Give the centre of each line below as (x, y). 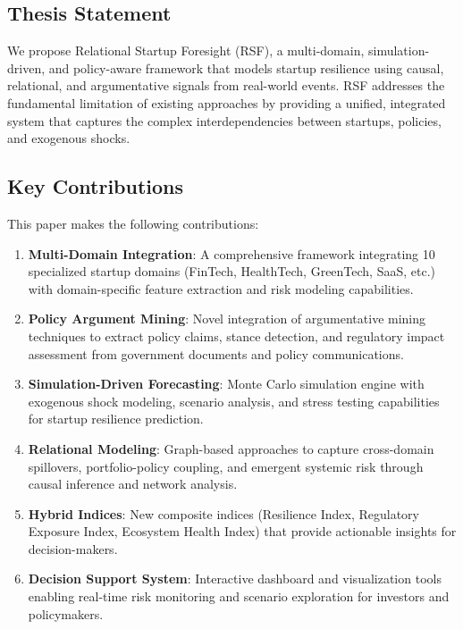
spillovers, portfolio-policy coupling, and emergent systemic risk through (226, 466)
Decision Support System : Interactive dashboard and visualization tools (235, 579)
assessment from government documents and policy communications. (216, 353)
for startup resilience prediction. (116, 419)
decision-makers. (73, 548)
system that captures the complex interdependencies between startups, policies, (224, 120)
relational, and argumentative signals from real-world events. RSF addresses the (226, 85)
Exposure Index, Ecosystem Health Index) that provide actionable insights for (242, 531)
